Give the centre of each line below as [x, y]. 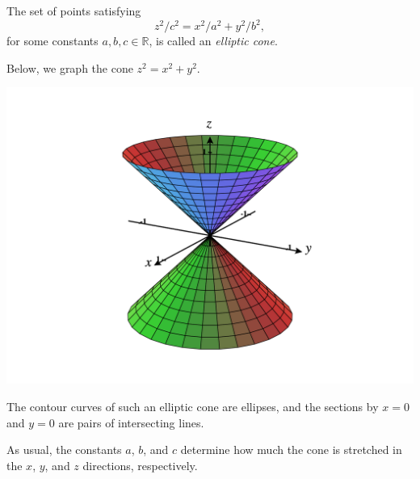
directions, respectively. [140, 465]
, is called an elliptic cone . [213, 41]
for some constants [52, 41]
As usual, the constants [64, 450]
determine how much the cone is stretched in [291, 450]
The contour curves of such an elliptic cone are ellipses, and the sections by [193, 407]
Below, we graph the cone [70, 67]
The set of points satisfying [74, 11]
